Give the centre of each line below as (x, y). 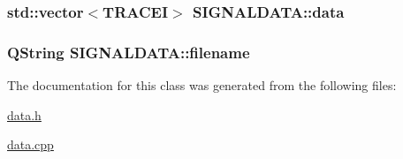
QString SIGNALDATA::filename (129, 52)
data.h (24, 114)
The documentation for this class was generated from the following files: (202, 85)
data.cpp (30, 144)
